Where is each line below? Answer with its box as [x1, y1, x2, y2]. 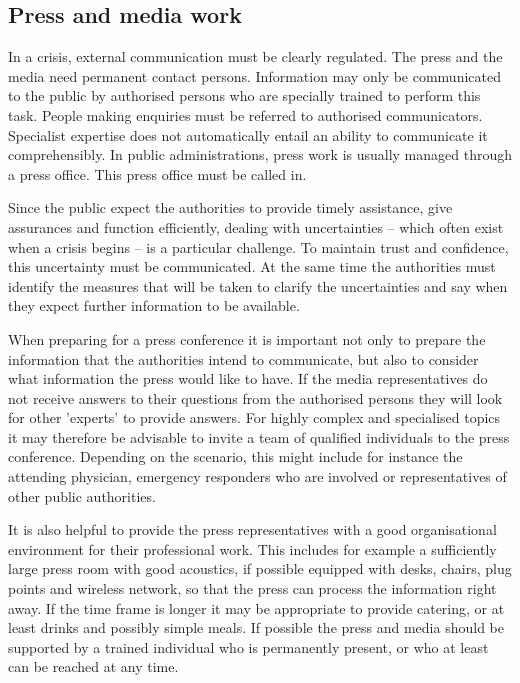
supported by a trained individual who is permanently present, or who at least [8, 636, 489, 657]
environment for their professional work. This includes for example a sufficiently [8, 538, 497, 559]
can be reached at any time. [8, 656, 179, 677]
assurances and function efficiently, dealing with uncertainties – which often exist [8, 216, 504, 237]
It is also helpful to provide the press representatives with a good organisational [8, 519, 497, 540]
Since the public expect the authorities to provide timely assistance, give [8, 197, 453, 218]
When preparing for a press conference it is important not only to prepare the [8, 328, 486, 349]
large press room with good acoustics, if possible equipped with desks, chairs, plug [8, 558, 512, 579]
